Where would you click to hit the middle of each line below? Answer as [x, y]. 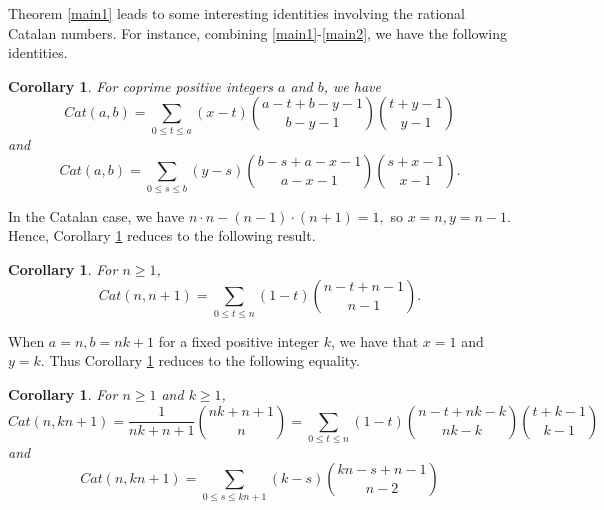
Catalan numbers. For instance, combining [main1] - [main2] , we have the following [258, 32]
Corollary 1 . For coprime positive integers [141, 85]
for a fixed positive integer [239, 340]
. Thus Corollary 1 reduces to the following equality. [200, 360]
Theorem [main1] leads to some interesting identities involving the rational [236, 13]
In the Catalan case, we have [96, 215]
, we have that [375, 340]
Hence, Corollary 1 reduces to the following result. [162, 235]
